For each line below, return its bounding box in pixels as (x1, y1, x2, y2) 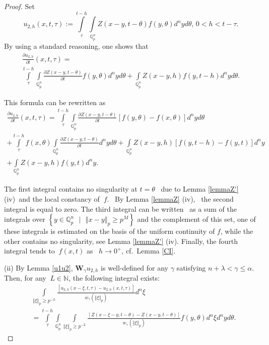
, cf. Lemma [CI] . (121, 245, 176, 256)
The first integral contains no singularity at (4, 184, 138, 194)
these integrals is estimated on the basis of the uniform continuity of (4, 226, 215, 236)
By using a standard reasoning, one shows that (4, 41, 149, 51)
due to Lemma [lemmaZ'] (161, 184, 239, 194)
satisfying (176, 262, 206, 273)
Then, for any (4, 273, 46, 283)
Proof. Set (4, 1, 35, 11)
